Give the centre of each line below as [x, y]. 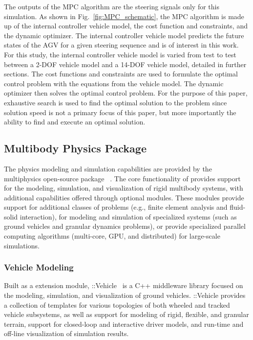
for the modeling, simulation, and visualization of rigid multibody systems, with [124, 188]
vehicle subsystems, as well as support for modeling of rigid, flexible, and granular [126, 314]
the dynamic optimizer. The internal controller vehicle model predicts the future [124, 35]
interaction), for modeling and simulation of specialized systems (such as [128, 216]
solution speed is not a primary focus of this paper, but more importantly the [120, 112]
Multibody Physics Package [75, 148]
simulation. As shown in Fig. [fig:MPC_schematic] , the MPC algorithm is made [124, 16]
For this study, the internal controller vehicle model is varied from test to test [120, 54]
